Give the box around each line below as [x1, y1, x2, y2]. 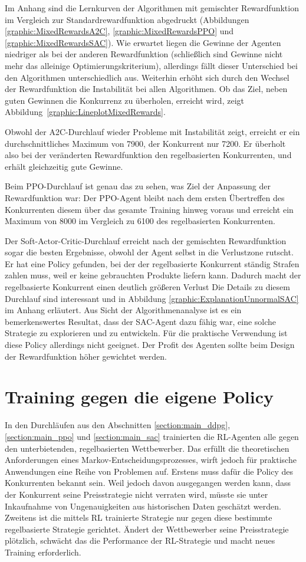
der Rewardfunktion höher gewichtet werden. [5, 350, 167, 362]
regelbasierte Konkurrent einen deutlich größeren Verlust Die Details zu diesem [5, 281, 290, 293]
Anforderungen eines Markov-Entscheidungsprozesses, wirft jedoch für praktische [5, 453, 297, 466]
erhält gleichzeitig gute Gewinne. [5, 160, 123, 172]
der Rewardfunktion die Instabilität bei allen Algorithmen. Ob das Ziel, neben [5, 83, 288, 95]
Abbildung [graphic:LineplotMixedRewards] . [5, 106, 166, 118]
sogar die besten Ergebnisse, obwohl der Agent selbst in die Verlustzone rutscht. [5, 246, 294, 258]
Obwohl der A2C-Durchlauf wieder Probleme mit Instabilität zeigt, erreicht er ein [5, 125, 300, 137]
